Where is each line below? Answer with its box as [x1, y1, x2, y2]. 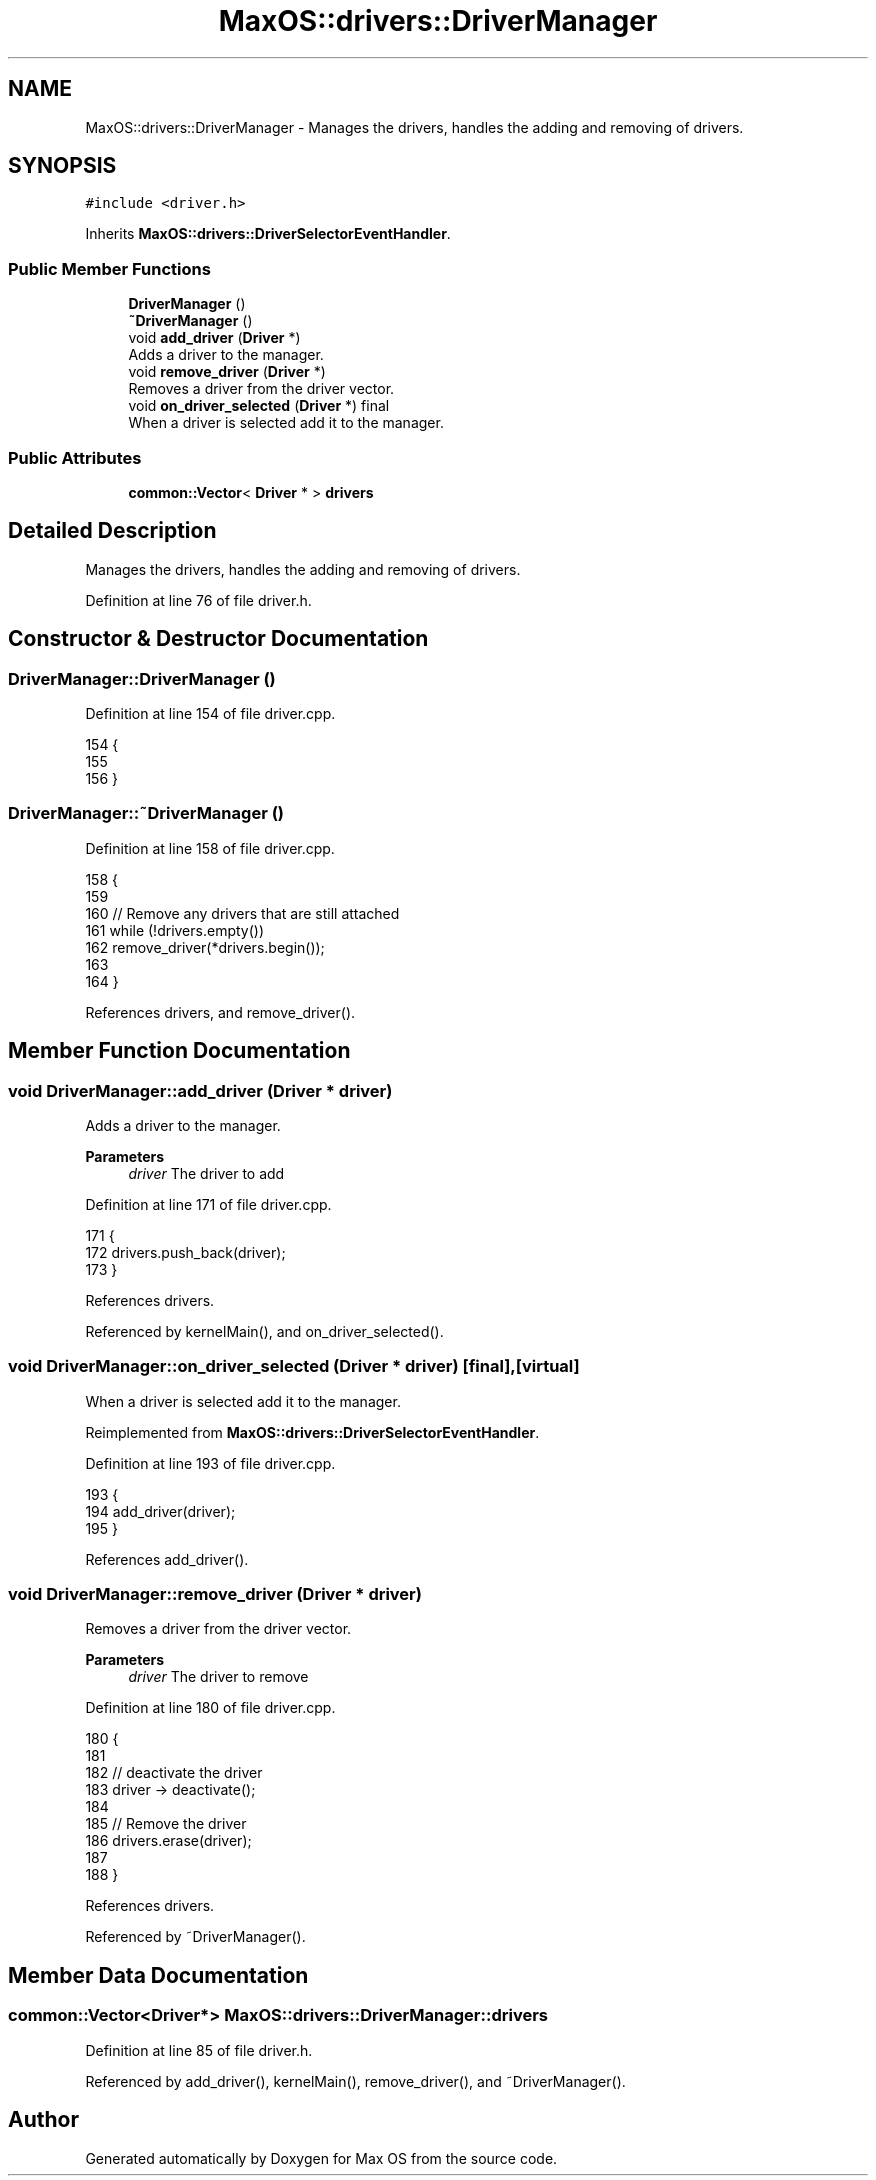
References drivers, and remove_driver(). [85, 1003, 356, 1021]
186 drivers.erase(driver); [85, 1832, 252, 1850]
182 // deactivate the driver [85, 1764, 263, 1782]
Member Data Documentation [8, 1962, 309, 1988]
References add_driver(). [85, 1550, 249, 1568]
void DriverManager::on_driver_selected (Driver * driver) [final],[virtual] [8, 1356, 580, 1377]
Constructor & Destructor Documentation [8, 626, 429, 652]
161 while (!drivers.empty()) [85, 921, 265, 939]
